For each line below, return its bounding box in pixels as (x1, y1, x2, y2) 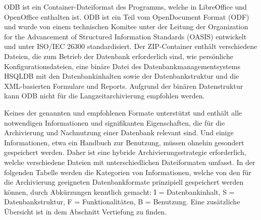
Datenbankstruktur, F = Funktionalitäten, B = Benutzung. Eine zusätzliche (4, 196, 240, 207)
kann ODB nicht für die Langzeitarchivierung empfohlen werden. (4, 90, 205, 101)
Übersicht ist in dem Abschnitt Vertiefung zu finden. (4, 206, 167, 216)
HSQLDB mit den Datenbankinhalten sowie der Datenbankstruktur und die (4, 71, 239, 81)
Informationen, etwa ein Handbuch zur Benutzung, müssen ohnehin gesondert (4, 137, 244, 147)
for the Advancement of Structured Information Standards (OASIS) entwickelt (4, 31, 247, 41)
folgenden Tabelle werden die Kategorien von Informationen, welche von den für (4, 167, 251, 177)
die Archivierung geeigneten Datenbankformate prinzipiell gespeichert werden (4, 177, 244, 187)
